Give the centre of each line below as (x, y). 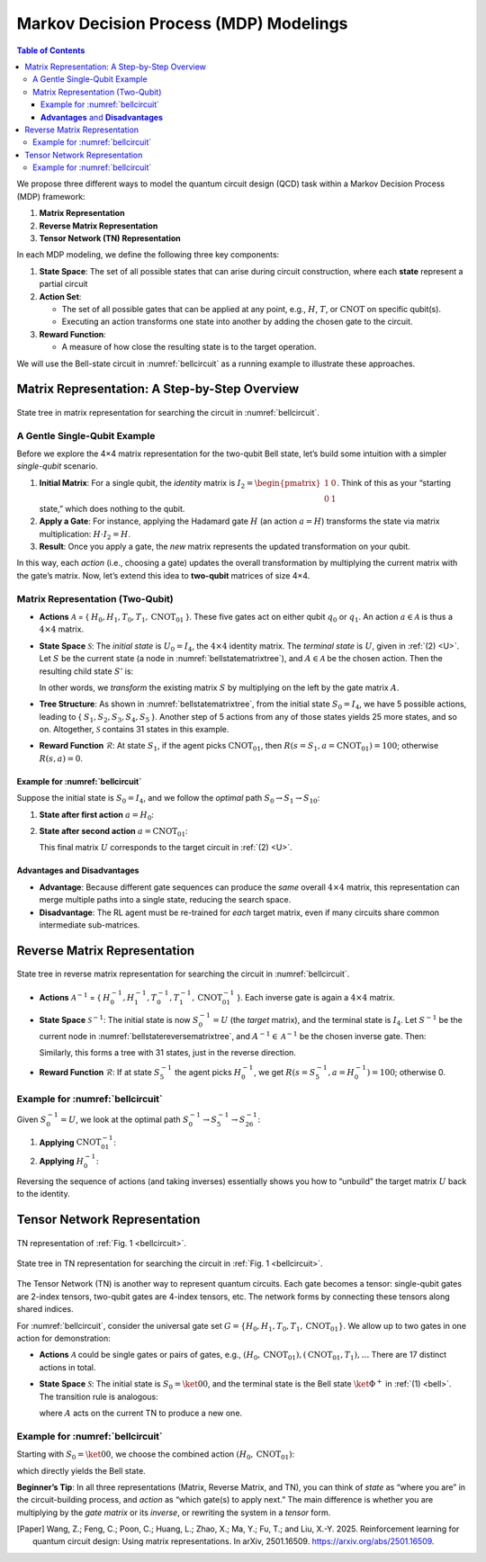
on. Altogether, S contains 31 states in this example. (134, 730)
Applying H (62, 1162)
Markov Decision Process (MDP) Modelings (182, 23)
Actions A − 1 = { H (75, 996)
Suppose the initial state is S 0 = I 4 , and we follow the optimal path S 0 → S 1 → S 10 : (168, 799)
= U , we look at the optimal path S (124, 1119)
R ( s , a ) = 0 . (61, 758)
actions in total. (67, 1367)
